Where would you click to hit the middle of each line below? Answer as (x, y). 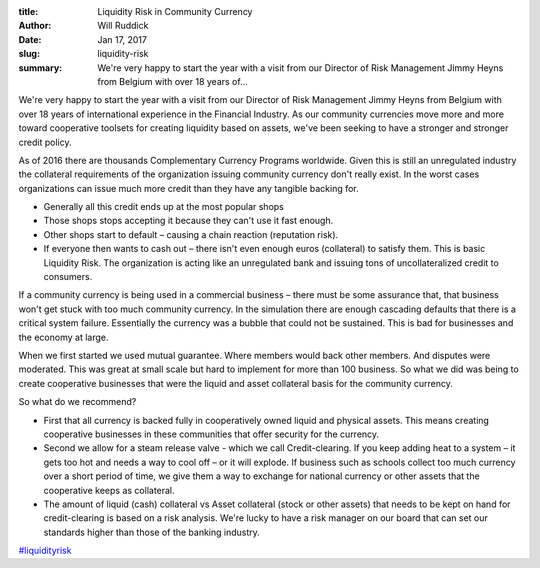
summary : (40, 67)
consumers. (68, 277)
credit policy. (45, 142)
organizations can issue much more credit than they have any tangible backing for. (188, 188)
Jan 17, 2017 (122, 39)
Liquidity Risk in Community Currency (175, 11)
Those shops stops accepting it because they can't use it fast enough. (188, 221)
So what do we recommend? (77, 402)
